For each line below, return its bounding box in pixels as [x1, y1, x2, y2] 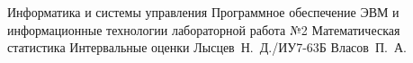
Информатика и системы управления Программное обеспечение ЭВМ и [7, 3, 400, 21]
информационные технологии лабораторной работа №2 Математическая [7, 20, 400, 39]
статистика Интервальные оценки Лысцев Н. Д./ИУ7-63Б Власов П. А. [7, 38, 407, 57]
